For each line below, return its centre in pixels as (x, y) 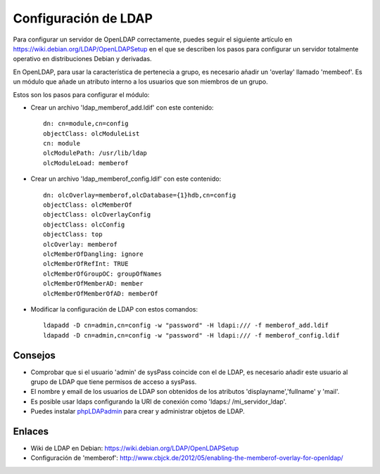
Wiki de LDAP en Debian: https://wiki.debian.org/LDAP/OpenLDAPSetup (135, 448)
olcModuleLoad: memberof (86, 163)
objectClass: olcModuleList (91, 133)
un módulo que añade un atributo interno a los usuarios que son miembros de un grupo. (140, 82)
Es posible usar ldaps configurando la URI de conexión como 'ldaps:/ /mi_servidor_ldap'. (159, 402)
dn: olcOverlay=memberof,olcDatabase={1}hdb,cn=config (140, 195)
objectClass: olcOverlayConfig (97, 215)
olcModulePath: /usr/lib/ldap (95, 153)
